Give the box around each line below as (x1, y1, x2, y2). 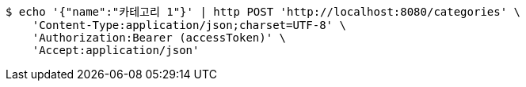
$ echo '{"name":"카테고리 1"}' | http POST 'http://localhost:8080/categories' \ (6, 5, 520, 18)
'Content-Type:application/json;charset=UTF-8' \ (32, 19, 346, 31)
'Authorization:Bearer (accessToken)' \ (32, 31, 287, 44)
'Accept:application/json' (32, 44, 200, 56)
